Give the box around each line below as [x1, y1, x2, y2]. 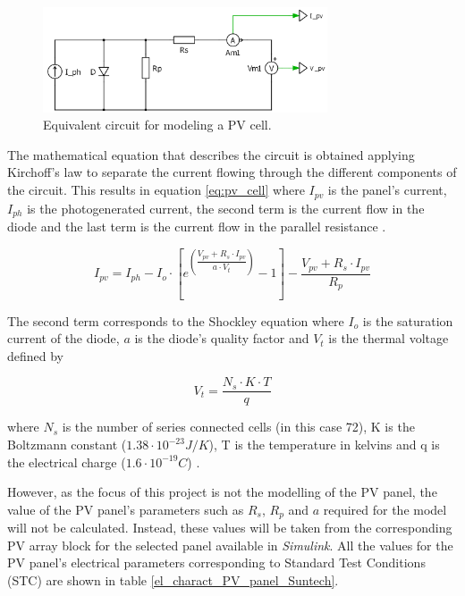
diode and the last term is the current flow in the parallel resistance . [7, 216, 386, 235]
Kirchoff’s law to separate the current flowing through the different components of [7, 163, 457, 181]
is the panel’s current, [327, 180, 447, 199]
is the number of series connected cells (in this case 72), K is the [62, 417, 415, 436]
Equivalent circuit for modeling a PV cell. [43, 115, 272, 134]
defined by [7, 346, 64, 365]
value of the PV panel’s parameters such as [7, 499, 244, 518]
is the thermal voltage [328, 329, 449, 348]
